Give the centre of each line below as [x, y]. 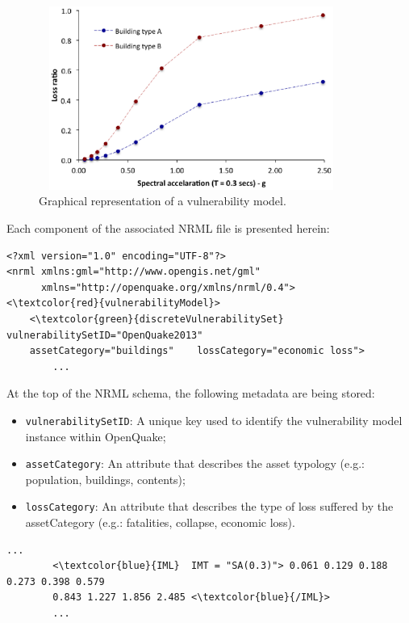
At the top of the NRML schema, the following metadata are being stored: [191, 393]
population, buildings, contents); [105, 479]
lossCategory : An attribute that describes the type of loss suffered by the [209, 506]
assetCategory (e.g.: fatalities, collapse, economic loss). [160, 522]
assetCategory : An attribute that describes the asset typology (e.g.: [195, 463]
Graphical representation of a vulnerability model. [163, 201]
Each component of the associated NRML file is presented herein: [168, 227]
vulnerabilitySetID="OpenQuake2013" [105, 335]
